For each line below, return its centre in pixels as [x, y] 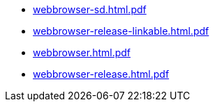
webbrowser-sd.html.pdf [90, 9]
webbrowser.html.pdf [82, 52]
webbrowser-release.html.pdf [101, 74]
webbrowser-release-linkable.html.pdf [121, 31]
